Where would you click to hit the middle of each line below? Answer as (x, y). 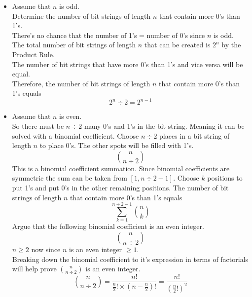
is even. (71, 116)
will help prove (34, 269)
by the (231, 45)
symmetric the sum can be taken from (70, 178)
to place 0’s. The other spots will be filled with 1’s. (117, 145)
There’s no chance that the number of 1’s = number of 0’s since (108, 35)
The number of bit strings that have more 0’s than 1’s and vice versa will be (127, 64)
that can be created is (177, 45)
